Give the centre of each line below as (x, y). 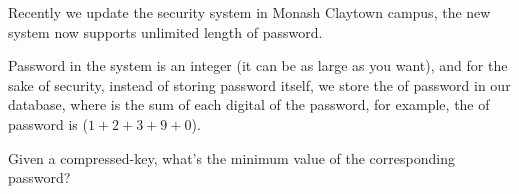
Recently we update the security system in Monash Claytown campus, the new (249, 12)
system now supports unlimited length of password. (165, 31)
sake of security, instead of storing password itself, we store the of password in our (259, 84)
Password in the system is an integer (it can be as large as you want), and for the (258, 65)
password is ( (48, 123)
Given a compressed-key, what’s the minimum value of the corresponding (231, 157)
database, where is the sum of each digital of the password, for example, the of (249, 104)
